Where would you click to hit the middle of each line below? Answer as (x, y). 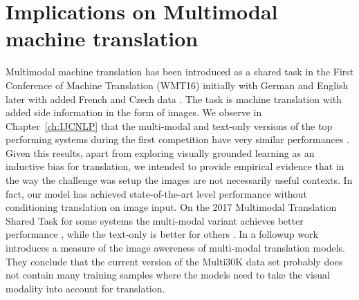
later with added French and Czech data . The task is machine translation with (174, 99)
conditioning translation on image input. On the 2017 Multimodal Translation (171, 207)
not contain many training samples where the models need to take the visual (168, 275)
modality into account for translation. (85, 288)
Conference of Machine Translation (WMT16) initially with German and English (177, 85)
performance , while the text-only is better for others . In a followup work (162, 234)
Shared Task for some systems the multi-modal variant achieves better (155, 220)
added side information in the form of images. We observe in (134, 112)
